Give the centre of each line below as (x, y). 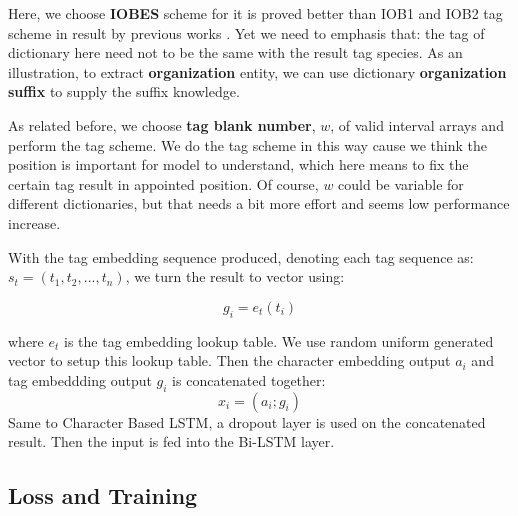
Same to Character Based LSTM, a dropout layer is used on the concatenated (247, 421)
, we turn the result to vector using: (235, 276)
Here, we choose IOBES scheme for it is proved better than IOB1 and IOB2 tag (255, 13)
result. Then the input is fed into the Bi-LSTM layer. (171, 441)
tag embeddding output (80, 379)
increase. (34, 222)
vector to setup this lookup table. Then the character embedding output (229, 360)
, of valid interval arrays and (417, 124)
